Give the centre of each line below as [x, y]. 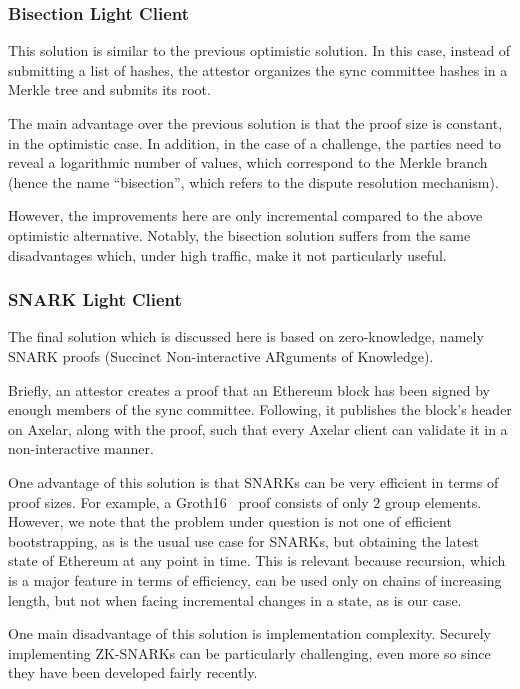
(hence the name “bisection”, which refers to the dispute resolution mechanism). [253, 181]
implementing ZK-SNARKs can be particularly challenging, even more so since [249, 652]
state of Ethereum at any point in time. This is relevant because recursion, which [257, 560]
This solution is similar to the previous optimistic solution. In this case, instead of [259, 50]
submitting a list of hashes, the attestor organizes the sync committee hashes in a [258, 69]
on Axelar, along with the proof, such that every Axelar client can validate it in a [258, 428]
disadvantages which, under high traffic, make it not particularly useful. [227, 254]
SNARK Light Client [95, 299]
